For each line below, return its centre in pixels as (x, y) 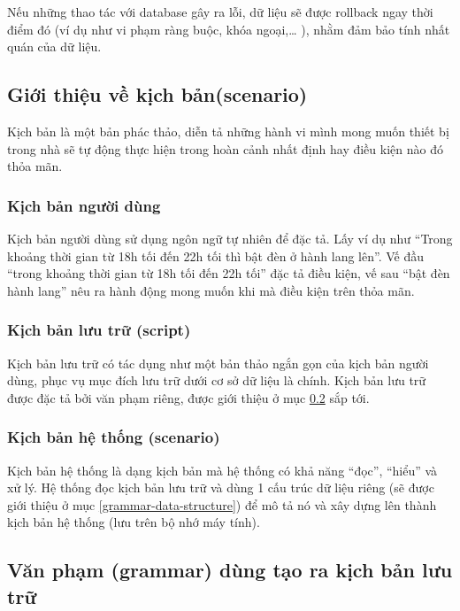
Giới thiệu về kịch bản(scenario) (157, 94)
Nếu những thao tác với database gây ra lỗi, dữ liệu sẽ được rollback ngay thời (220, 12)
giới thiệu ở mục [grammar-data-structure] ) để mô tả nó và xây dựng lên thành (222, 504)
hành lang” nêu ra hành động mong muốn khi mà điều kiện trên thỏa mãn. (211, 290)
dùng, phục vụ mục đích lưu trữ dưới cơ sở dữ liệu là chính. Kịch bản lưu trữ (217, 380)
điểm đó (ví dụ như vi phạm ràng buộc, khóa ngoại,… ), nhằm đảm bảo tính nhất (229, 29)
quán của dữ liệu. (54, 46)
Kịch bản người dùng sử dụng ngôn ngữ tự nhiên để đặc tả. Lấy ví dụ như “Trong (230, 238)
